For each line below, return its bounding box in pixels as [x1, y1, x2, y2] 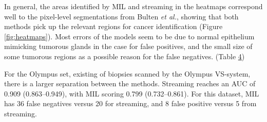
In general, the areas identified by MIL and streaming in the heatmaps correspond [4, 1, 263, 11]
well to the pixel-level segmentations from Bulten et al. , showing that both [4, 11, 239, 21]
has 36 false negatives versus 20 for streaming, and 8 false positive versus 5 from [4, 98, 257, 109]
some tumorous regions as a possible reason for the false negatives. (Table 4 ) [4, 51, 245, 61]
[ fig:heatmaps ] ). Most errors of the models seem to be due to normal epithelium [4, 31, 255, 41]
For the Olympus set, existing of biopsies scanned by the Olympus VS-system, [4, 68, 251, 79]
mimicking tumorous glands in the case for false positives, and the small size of [4, 41, 253, 52]
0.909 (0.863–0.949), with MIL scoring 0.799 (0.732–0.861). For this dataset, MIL [4, 88, 259, 99]
